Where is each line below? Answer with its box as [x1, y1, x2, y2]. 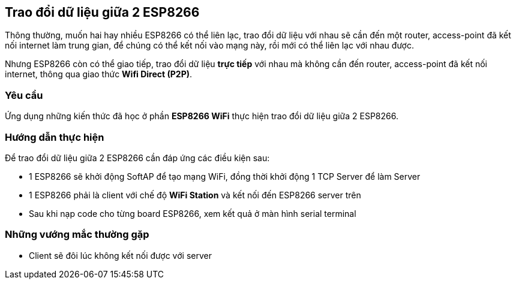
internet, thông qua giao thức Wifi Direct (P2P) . [5, 69, 193, 80]
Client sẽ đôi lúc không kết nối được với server [29, 250, 212, 261]
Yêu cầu [5, 89, 43, 101]
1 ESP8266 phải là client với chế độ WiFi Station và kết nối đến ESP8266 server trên [29, 189, 361, 200]
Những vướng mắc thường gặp [5, 228, 149, 241]
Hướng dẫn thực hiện [5, 131, 104, 143]
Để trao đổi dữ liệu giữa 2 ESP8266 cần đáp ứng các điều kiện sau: [5, 152, 270, 163]
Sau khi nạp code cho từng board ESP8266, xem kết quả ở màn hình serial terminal [29, 208, 356, 219]
